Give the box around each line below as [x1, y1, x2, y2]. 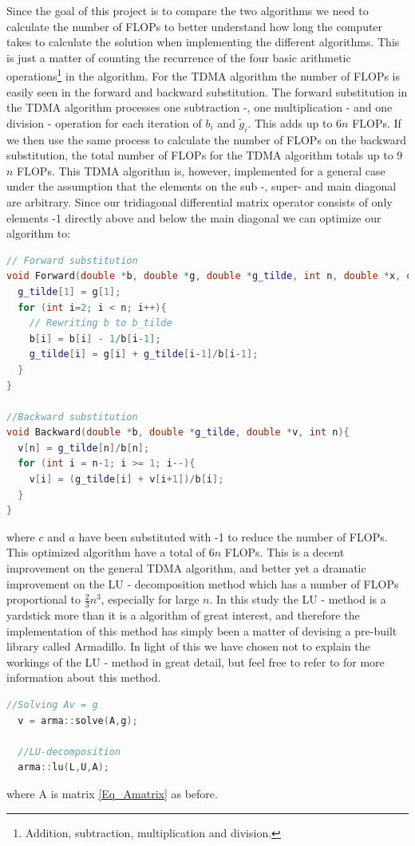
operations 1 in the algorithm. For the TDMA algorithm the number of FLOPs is [6, 65, 401, 85]
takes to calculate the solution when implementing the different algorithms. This [6, 33, 400, 50]
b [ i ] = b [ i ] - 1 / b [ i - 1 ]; [29, 332, 161, 344]
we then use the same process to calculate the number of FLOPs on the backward [6, 131, 407, 148]
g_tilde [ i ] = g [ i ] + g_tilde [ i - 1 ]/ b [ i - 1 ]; [29, 348, 259, 360]
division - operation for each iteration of [6, 114, 202, 131]
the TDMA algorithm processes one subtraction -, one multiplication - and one [6, 99, 393, 116]
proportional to [6, 591, 81, 608]
